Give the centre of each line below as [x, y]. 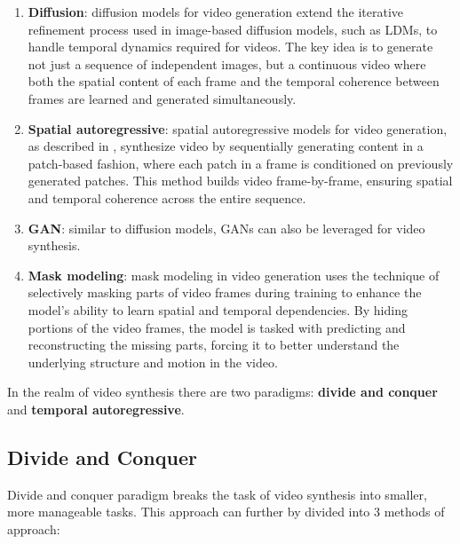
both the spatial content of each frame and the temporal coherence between [234, 81]
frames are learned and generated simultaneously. [162, 98]
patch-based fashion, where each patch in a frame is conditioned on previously [241, 163]
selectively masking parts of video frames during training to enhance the [225, 292]
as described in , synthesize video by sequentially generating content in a [226, 146]
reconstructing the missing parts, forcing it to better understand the [214, 345]
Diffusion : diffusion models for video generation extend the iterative [216, 12]
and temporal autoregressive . [96, 409]
